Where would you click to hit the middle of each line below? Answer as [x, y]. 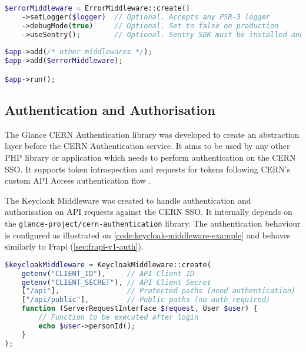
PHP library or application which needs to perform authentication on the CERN [150, 157]
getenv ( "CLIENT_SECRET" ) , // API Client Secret [116, 282]
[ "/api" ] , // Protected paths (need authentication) [158, 291]
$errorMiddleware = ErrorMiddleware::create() [98, 8]
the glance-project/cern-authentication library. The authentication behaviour [153, 223]
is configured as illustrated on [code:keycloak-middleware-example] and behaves [148, 235]
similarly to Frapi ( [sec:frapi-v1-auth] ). [74, 246]
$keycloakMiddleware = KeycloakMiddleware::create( [108, 265]
